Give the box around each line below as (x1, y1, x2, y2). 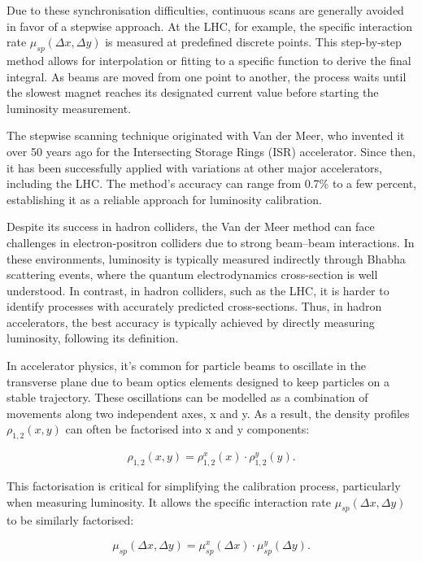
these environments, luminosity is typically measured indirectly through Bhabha (7, 250, 406, 267)
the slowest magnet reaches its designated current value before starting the (7, 84, 379, 101)
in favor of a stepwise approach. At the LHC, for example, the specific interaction (7, 17, 413, 34)
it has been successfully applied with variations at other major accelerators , (7, 159, 382, 176)
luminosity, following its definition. (7, 329, 179, 346)
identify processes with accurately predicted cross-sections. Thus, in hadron (7, 298, 382, 315)
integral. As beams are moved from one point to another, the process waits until (7, 68, 407, 85)
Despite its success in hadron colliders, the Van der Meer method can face (7, 218, 375, 235)
